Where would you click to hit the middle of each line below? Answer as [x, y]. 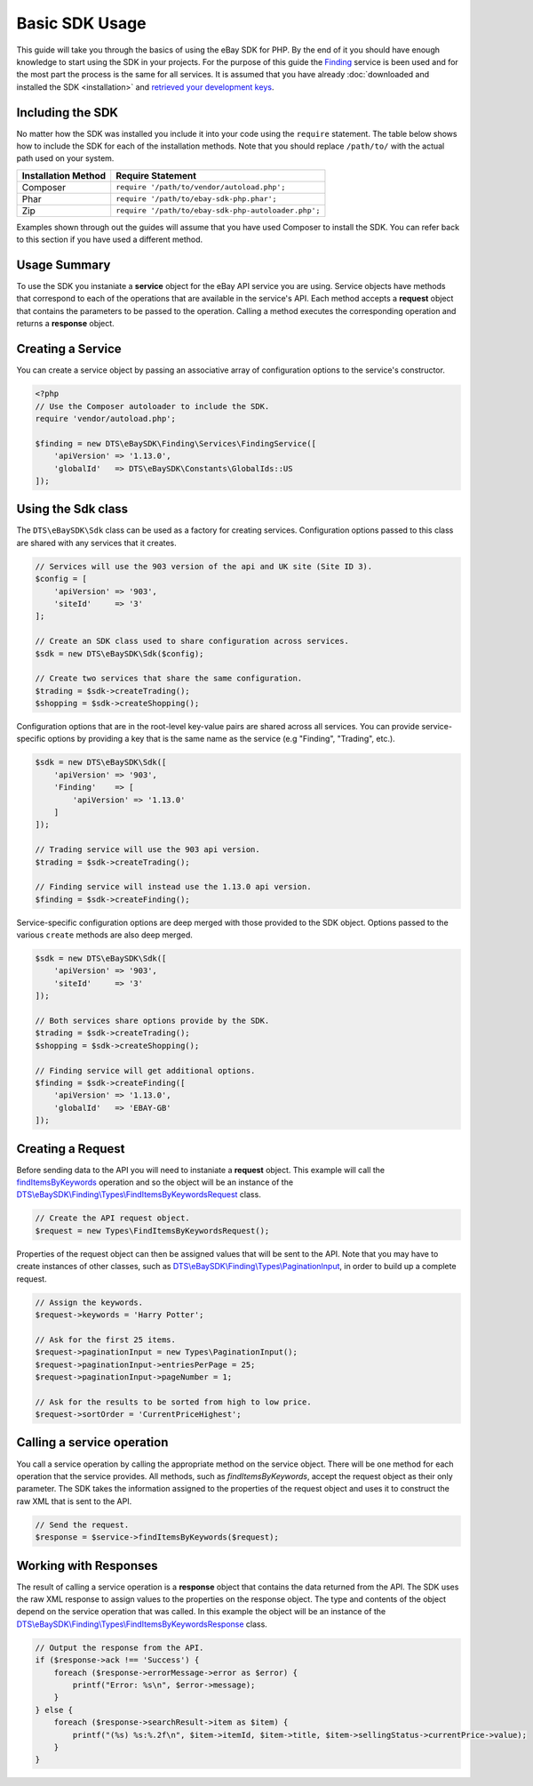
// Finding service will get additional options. [145, 1070]
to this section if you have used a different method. [110, 239]
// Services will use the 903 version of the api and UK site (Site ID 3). [204, 566]
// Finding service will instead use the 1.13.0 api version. [173, 887]
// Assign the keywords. [89, 1302]
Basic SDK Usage [81, 23]
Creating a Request [71, 1149]
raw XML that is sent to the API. [74, 1501]
